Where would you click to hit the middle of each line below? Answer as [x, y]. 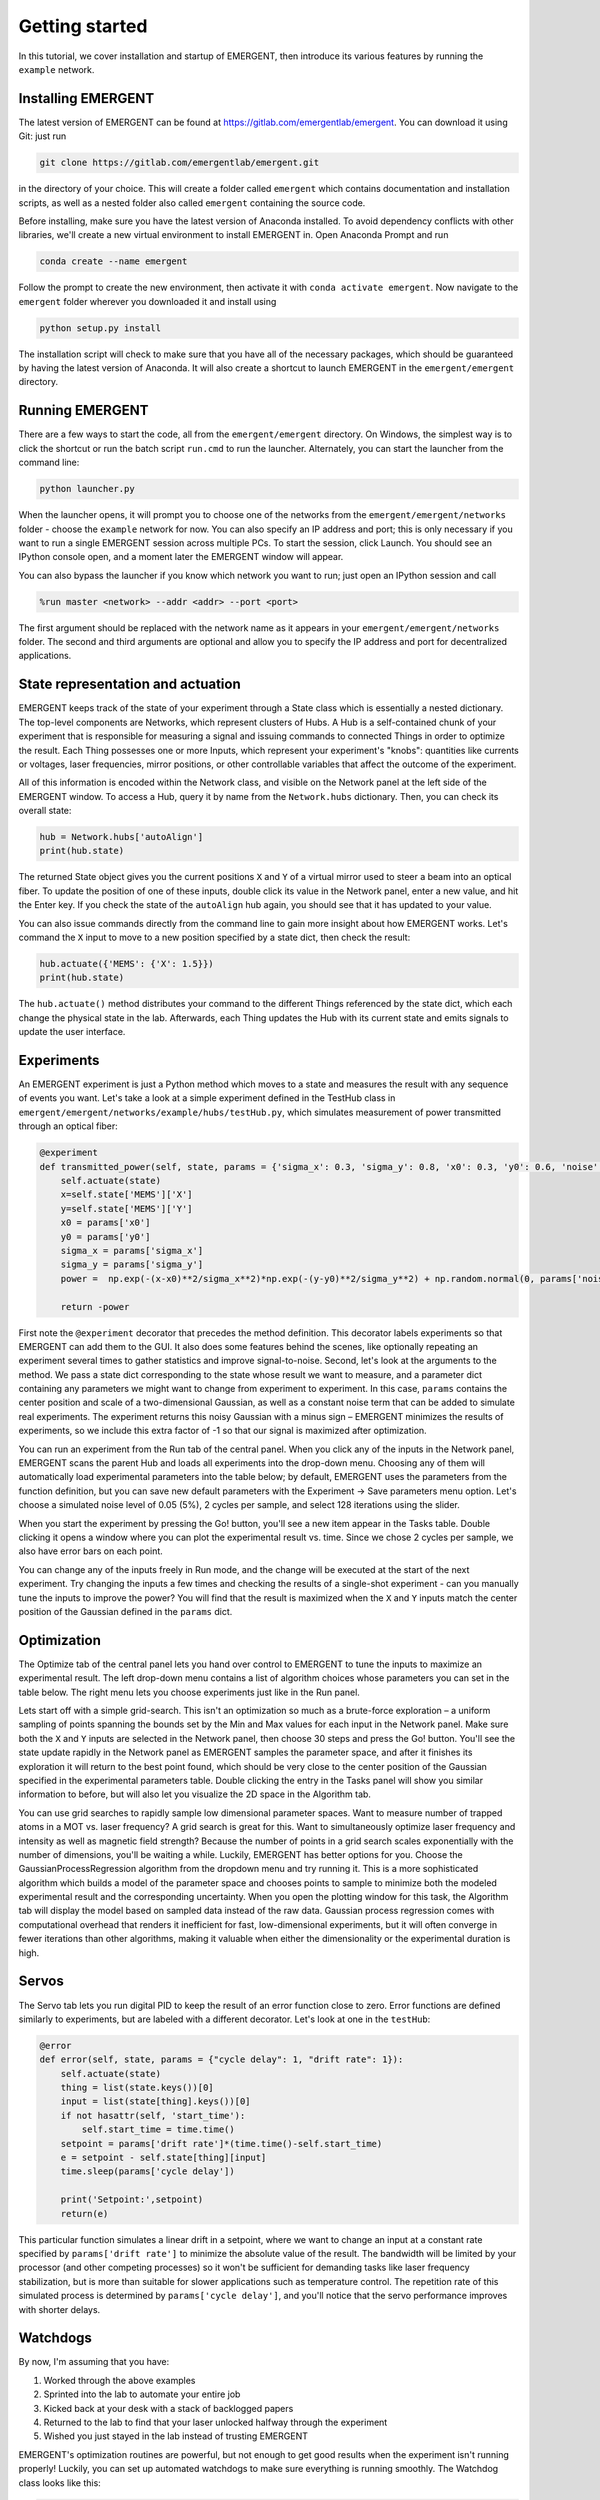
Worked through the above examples [119, 2380]
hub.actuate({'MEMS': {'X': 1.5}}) [126, 963]
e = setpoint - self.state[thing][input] [163, 2158]
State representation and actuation [129, 684]
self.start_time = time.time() [158, 2129]
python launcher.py [87, 489]
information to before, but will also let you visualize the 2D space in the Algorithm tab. [195, 1794]
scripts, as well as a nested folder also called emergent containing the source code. [192, 202]
